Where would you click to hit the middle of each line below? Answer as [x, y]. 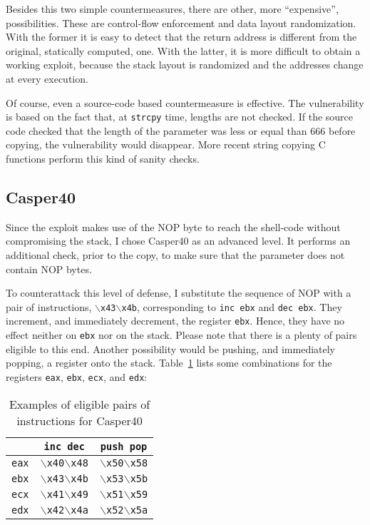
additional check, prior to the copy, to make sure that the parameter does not [175, 254]
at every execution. [47, 78]
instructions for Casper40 [79, 420]
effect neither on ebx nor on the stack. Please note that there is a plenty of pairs [181, 335]
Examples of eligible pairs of [79, 404]
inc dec [64, 446]
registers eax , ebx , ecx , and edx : [77, 376]
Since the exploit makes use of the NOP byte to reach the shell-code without [173, 226]
